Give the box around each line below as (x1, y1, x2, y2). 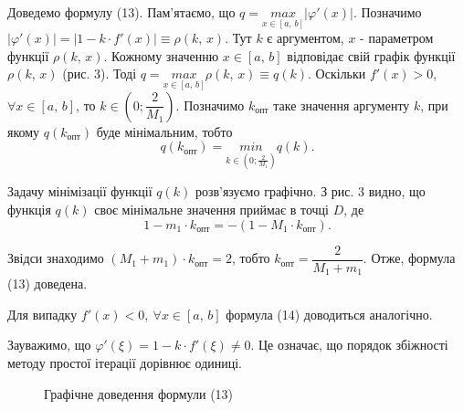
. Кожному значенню (103, 46, 219, 65)
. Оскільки (308, 64, 366, 83)
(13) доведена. (7, 274, 88, 293)
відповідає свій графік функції (287, 46, 456, 65)
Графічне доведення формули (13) (44, 384, 234, 403)
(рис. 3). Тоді (62, 64, 137, 83)
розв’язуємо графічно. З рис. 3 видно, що (195, 182, 426, 201)
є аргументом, (267, 28, 344, 47)
